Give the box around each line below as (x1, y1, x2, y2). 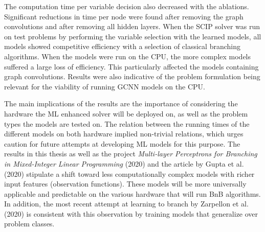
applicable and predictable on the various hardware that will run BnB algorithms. (4, 188, 261, 199)
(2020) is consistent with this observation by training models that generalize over (4, 208, 258, 219)
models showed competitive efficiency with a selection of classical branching (4, 41, 240, 52)
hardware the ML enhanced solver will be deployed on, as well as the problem (4, 108, 248, 119)
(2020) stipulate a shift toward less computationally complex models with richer (4, 168, 255, 179)
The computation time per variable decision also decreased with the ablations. (4, 1, 249, 11)
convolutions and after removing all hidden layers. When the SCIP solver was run (4, 21, 260, 32)
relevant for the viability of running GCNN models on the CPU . (4, 81, 205, 91)
